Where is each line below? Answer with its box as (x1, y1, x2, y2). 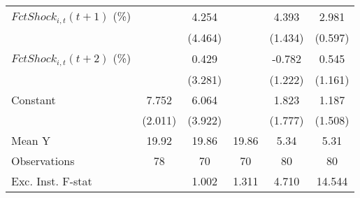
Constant (11, 91, 56, 108)
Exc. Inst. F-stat (11, 172, 92, 189)
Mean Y (11, 132, 51, 148)
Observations (11, 152, 75, 169)
